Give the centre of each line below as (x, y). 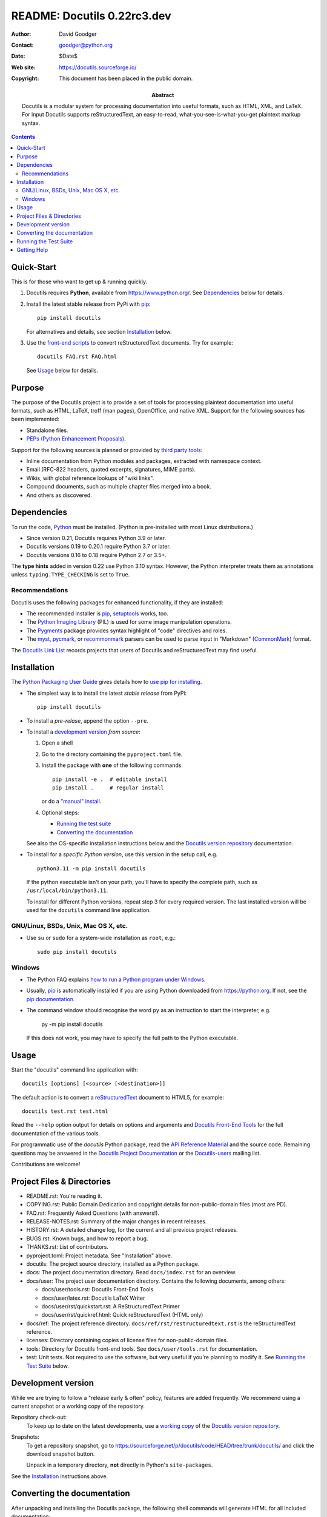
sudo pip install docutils (77, 952)
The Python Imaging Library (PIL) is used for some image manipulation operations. (129, 622)
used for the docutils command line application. (89, 910)
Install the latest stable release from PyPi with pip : (88, 304)
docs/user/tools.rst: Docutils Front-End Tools (97, 1289)
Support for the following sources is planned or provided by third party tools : (107, 450)
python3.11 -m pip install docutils (91, 868)
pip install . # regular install (108, 788)
